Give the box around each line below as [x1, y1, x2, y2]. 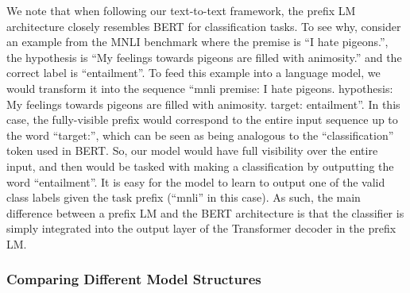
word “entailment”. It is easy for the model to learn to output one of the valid [6, 173, 385, 190]
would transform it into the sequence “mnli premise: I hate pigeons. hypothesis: [6, 79, 393, 96]
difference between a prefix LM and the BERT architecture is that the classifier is [6, 204, 404, 221]
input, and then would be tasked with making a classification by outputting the [6, 157, 394, 174]
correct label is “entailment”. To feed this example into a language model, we [6, 64, 381, 81]
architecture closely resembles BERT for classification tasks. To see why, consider [6, 17, 401, 34]
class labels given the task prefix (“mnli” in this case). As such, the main [6, 189, 361, 206]
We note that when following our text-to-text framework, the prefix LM [6, 2, 356, 18]
